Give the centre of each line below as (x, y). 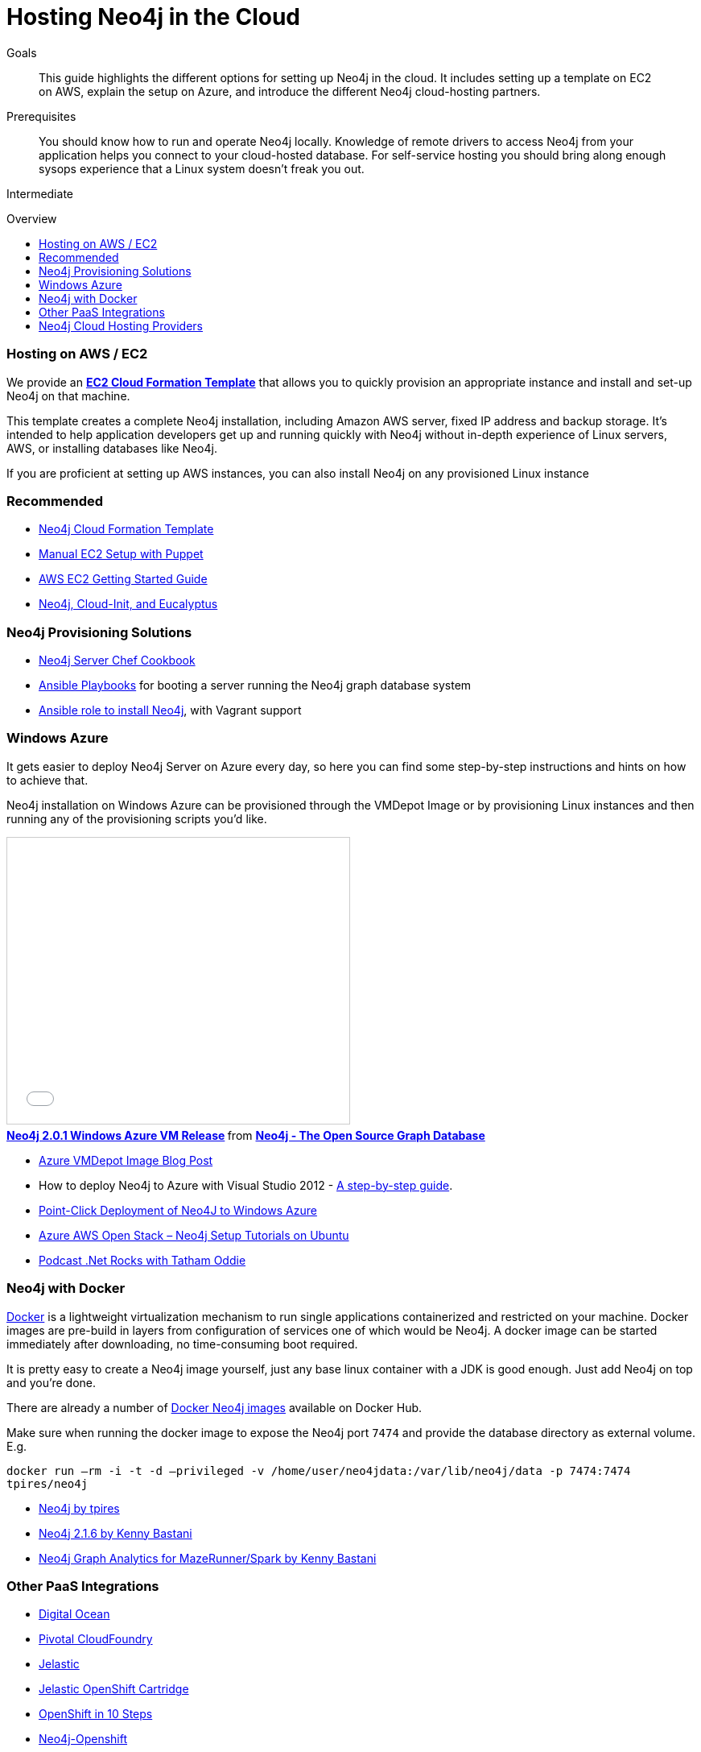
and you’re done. (52, 1382)
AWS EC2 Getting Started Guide (123, 579)
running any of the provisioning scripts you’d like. (137, 818)
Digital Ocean (74, 1614)
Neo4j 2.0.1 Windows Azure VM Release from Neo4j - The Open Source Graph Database (246, 1135)
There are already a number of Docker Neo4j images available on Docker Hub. (214, 1407)
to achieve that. (47, 780)
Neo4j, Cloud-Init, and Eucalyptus (128, 604)
